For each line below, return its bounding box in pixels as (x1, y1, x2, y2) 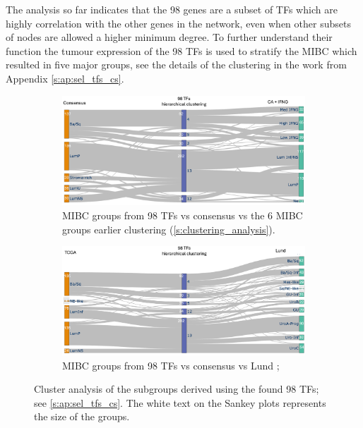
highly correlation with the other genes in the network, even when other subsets (6, 16, 351, 30)
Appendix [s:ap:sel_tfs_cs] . (6, 71, 124, 85)
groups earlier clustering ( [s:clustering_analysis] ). (62, 221, 275, 236)
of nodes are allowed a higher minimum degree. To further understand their (6, 30, 333, 44)
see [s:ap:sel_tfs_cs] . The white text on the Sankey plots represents (34, 395, 326, 410)
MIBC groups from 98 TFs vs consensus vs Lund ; (62, 357, 280, 372)
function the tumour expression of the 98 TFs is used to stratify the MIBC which (6, 43, 357, 58)
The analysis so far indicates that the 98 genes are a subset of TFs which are (6, 2, 338, 16)
